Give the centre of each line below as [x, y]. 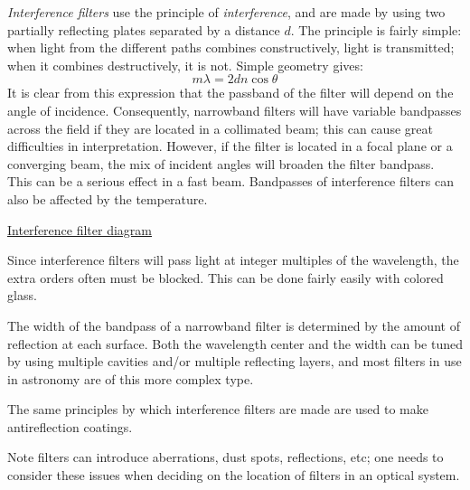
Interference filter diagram [80, 229]
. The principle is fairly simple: [376, 29]
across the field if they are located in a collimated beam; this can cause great [220, 128]
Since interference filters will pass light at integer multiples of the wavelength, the [233, 260]
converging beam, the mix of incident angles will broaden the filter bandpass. [221, 163]
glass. [22, 295]
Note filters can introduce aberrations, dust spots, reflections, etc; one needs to [226, 457]
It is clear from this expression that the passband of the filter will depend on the [230, 93]
